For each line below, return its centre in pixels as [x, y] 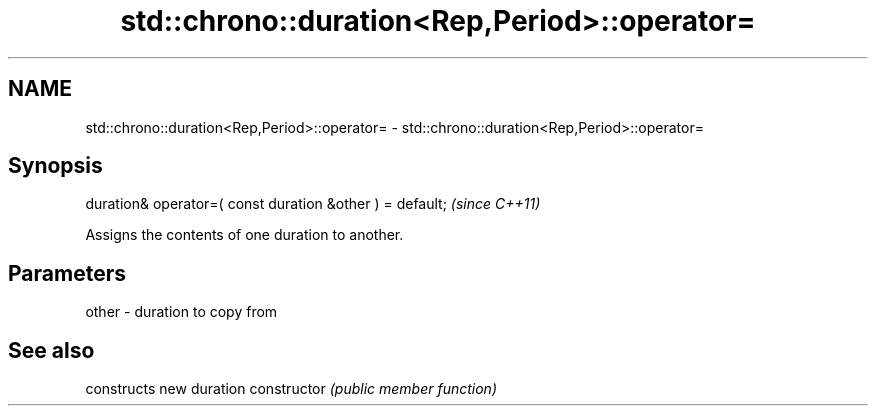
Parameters [67, 273]
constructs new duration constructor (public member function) [291, 389]
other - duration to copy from [181, 312]
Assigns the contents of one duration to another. [244, 235]
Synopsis [55, 166]
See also [51, 350]
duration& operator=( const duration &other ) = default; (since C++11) [313, 204]
